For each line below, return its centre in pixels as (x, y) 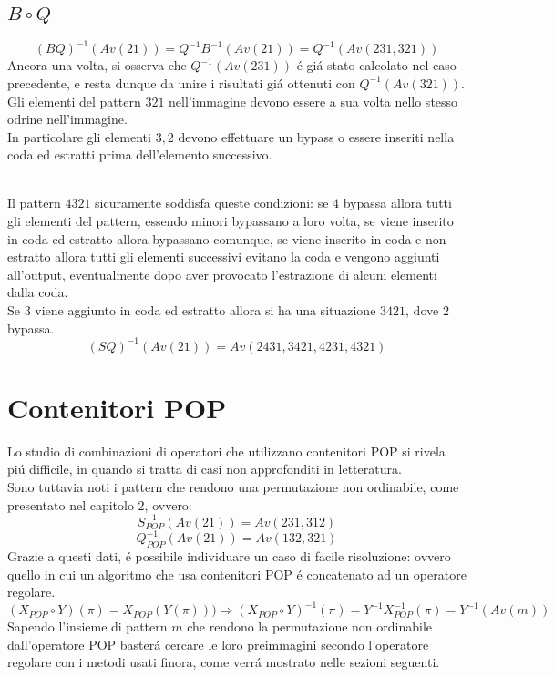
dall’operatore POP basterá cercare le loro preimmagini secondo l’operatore (218, 644)
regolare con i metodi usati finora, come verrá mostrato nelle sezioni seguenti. (224, 662)
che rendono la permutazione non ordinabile (310, 626)
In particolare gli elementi (79, 136)
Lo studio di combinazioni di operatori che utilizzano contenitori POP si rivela (226, 451)
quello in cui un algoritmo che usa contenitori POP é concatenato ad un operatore (237, 574)
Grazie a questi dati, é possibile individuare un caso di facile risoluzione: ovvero (229, 556)
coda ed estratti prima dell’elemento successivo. (140, 154)
